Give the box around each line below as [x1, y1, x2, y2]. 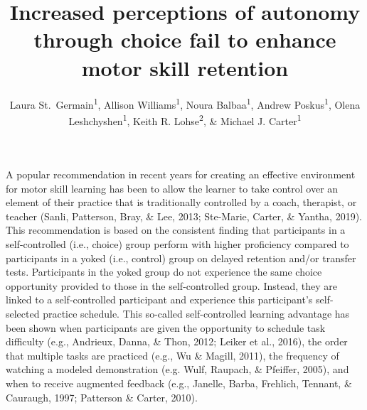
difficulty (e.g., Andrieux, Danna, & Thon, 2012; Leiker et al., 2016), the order [6, 334, 348, 349]
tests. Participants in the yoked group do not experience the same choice [6, 264, 322, 279]
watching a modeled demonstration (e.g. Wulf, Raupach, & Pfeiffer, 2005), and [6, 362, 349, 377]
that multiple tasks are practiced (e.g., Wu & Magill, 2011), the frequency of [6, 347, 339, 362]
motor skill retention [81, 53, 289, 82]
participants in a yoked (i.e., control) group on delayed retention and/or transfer [6, 250, 356, 265]
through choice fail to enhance [33, 25, 336, 54]
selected [6, 306, 40, 320]
